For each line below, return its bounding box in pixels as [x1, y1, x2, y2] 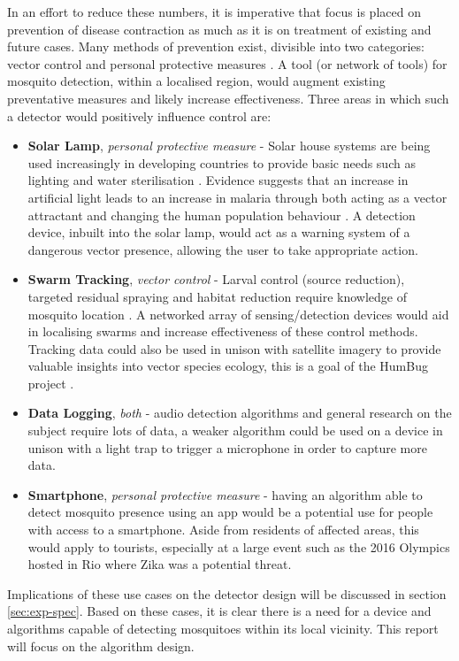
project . [27, 373, 74, 392]
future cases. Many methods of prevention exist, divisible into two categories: [7, 37, 425, 56]
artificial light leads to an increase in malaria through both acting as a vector [27, 188, 448, 206]
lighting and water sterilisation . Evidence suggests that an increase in [27, 171, 409, 189]
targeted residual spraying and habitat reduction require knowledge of [27, 287, 408, 305]
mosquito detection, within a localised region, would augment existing [7, 72, 386, 90]
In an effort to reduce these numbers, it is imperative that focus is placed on [7, 3, 421, 20]
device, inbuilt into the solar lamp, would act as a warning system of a [27, 223, 410, 242]
